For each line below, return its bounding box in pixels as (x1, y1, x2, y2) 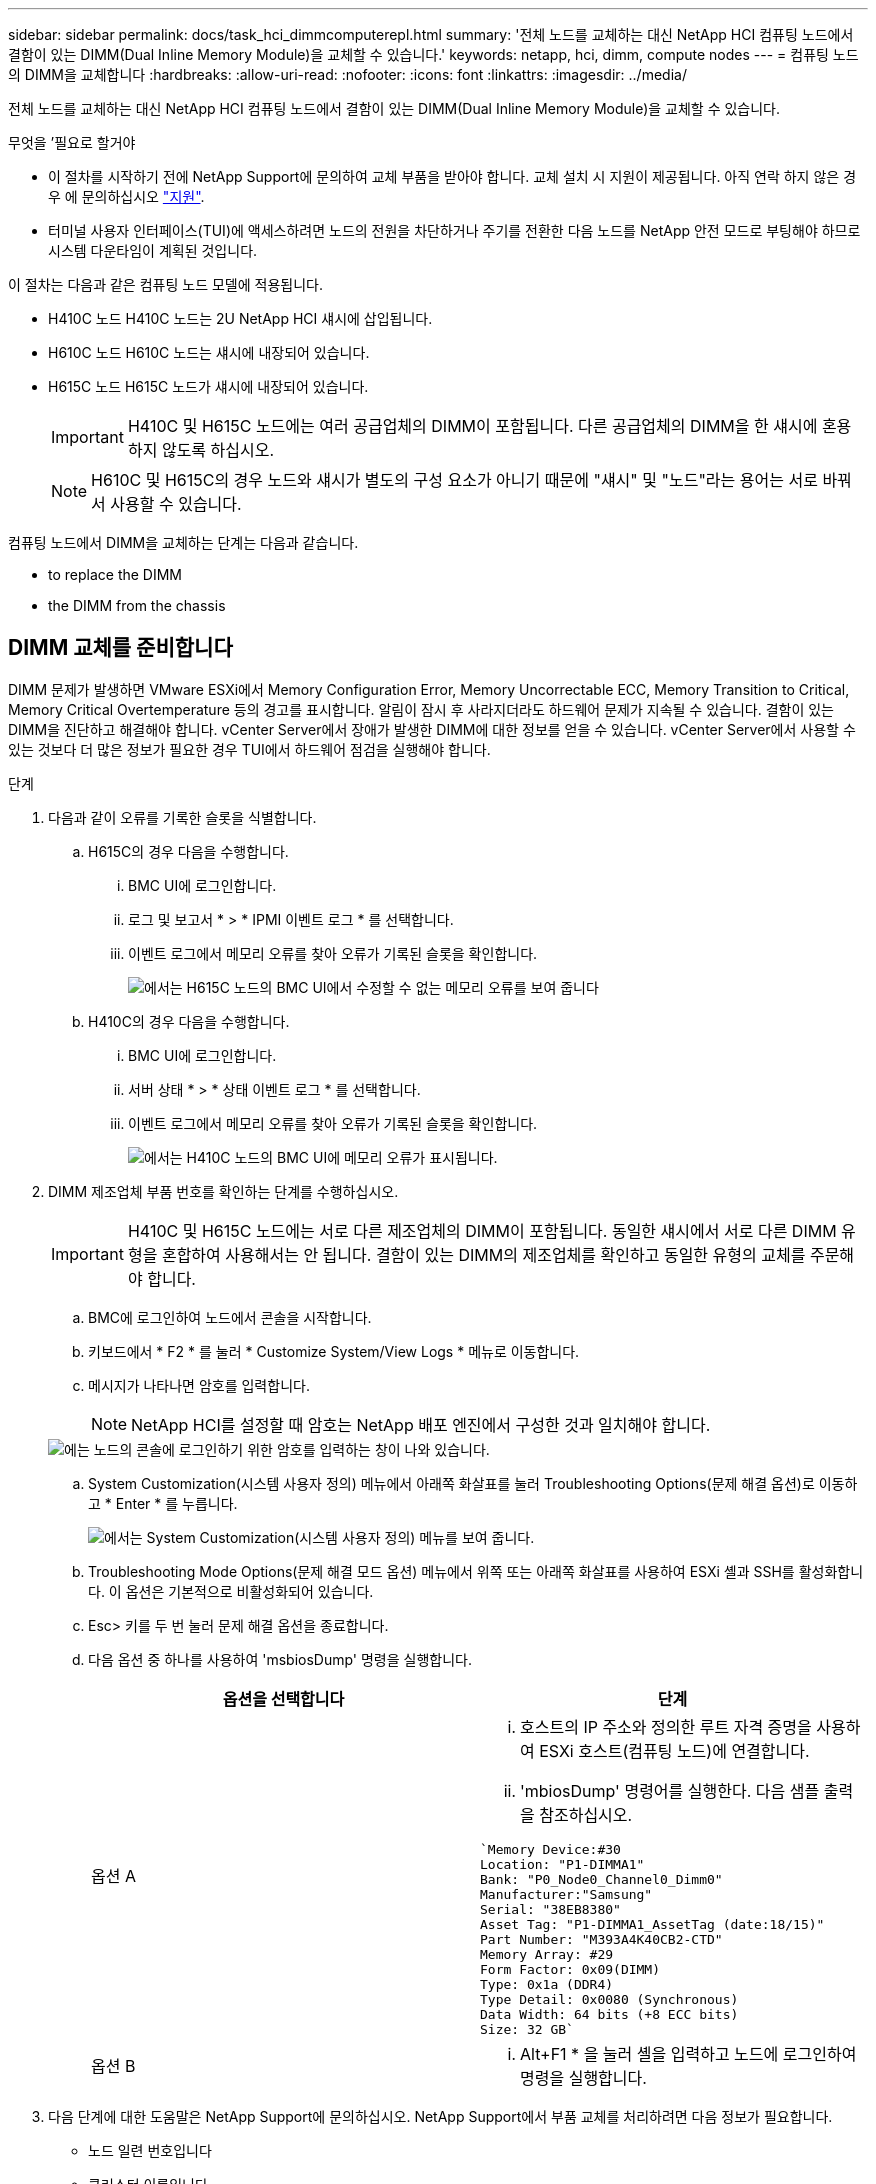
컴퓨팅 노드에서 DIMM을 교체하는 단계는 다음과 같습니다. (8, 534, 359, 551)
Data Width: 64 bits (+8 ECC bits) (480, 2006, 739, 2022)
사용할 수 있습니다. (110, 494, 242, 514)
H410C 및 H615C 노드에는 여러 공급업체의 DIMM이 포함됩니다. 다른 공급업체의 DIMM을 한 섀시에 (127, 416, 818, 436)
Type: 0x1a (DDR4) (480, 1976, 614, 1992)
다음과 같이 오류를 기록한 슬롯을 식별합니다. (48, 808, 317, 826)
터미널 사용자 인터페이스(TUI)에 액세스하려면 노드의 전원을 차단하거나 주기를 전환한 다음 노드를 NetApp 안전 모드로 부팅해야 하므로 (48, 222, 861, 239)
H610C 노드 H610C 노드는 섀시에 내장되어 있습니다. (48, 344, 370, 361)
